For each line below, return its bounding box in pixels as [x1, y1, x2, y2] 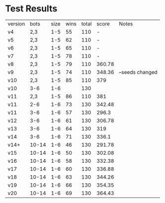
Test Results [5, 3, 58, 14]
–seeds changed [119, 68, 158, 75]
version [7, 20, 25, 27]
